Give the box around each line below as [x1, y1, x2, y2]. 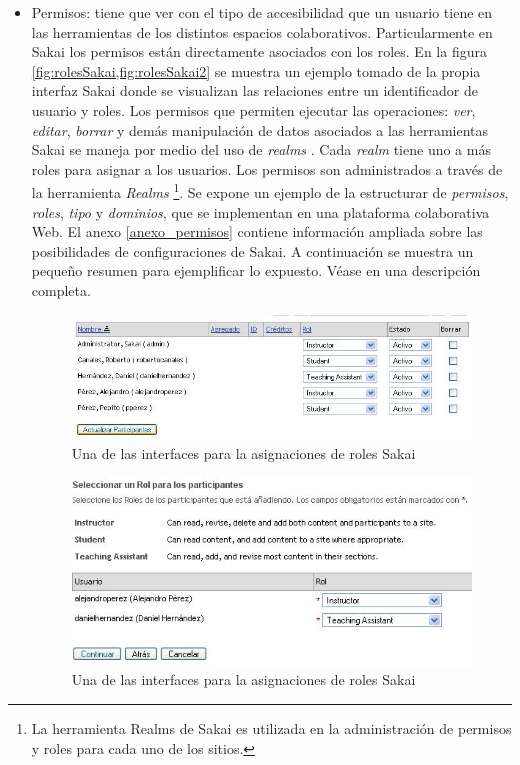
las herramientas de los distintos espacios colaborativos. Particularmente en [31, 21, 493, 42]
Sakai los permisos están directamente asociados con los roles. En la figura [31, 41, 487, 62]
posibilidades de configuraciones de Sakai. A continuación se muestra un [31, 240, 474, 261]
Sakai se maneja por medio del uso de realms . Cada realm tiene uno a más [31, 139, 491, 160]
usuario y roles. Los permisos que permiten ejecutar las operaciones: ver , [31, 99, 476, 120]
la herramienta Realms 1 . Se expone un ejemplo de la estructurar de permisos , [31, 179, 509, 202]
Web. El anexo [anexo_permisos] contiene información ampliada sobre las [31, 221, 483, 242]
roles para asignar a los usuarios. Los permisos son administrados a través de [31, 158, 503, 179]
